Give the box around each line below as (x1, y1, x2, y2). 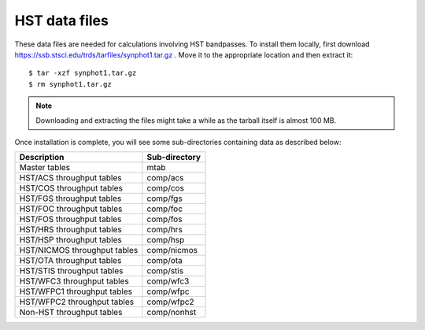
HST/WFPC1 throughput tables (19, 286, 133, 297)
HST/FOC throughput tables (19, 203, 123, 214)
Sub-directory (146, 152, 201, 163)
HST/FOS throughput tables (19, 213, 122, 224)
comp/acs (146, 172, 184, 184)
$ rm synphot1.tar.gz (28, 80, 112, 88)
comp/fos (146, 213, 183, 224)
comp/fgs (146, 193, 183, 204)
